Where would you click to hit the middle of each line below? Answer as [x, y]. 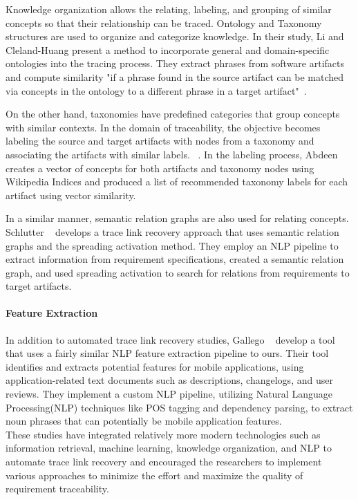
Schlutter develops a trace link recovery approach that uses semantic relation [172, 231]
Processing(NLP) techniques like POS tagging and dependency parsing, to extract [179, 407]
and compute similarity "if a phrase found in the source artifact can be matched [175, 76]
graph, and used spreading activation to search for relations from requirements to [178, 272]
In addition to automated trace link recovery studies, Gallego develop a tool [170, 339]
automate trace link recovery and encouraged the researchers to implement [164, 462]
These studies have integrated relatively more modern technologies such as [163, 434]
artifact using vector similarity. [71, 195]
